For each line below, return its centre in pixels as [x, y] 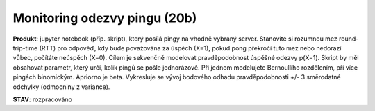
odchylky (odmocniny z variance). [61, 87]
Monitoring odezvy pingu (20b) [105, 18]
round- [349, 39]
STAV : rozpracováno [43, 99]
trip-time [25, 48]
